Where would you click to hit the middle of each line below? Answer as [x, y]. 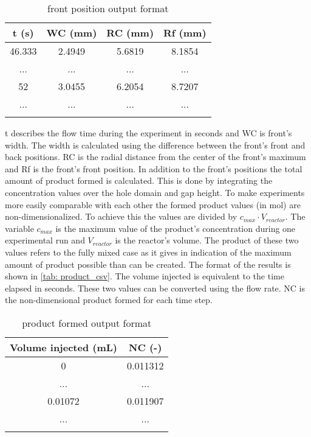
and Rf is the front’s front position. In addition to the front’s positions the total [154, 168]
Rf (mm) [185, 33]
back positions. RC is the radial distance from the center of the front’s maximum [155, 157]
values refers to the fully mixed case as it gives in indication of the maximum [148, 252]
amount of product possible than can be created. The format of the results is [148, 264]
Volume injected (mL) [63, 347]
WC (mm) [72, 33]
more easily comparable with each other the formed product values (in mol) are [153, 204]
